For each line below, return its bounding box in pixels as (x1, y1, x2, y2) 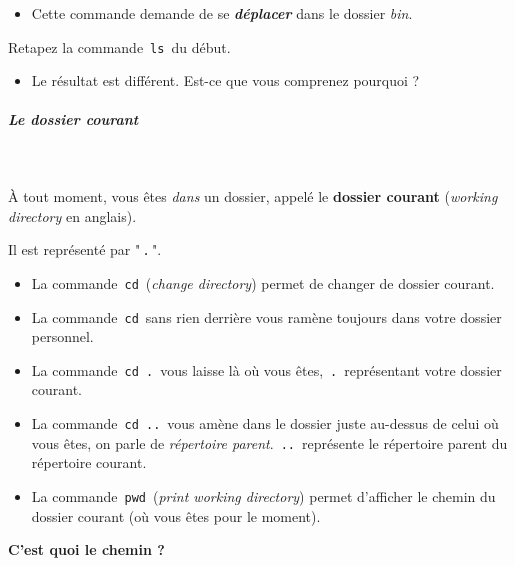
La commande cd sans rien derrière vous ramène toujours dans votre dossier (31, 306, 502, 327)
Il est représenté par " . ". (8, 239, 162, 260)
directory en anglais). (8, 205, 137, 226)
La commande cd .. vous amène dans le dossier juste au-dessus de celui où (31, 413, 499, 433)
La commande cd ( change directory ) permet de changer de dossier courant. (31, 272, 495, 293)
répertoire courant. (31, 452, 147, 473)
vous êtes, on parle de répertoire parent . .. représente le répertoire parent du (31, 432, 508, 453)
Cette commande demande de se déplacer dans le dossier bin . (31, 3, 413, 23)
